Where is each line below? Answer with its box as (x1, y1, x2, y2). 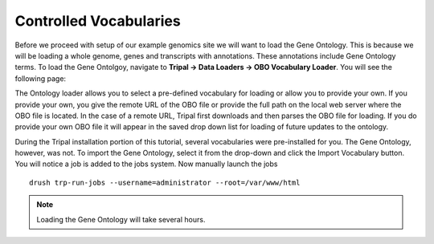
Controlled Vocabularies (14, 12, 181, 30)
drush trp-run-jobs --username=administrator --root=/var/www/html (29, 177, 301, 187)
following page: (14, 73, 67, 83)
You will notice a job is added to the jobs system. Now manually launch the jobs (14, 159, 278, 169)
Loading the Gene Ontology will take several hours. (36, 214, 206, 224)
